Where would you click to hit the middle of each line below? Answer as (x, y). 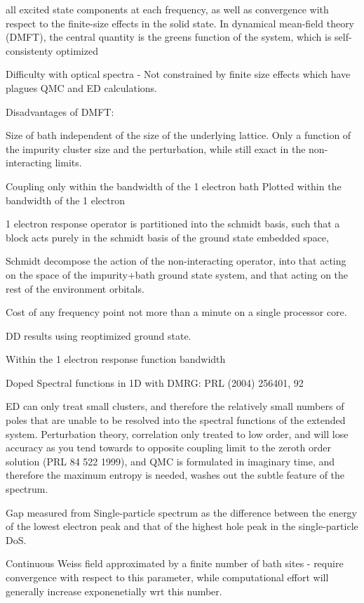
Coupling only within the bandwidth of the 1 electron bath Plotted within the (174, 186)
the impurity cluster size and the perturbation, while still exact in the (156, 148)
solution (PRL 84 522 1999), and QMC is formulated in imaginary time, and (170, 461)
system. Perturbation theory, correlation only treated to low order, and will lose (177, 433)
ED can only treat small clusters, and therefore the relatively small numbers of (175, 406)
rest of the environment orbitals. (75, 288)
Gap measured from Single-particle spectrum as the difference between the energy (182, 512)
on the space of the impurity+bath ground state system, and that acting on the (177, 274)
